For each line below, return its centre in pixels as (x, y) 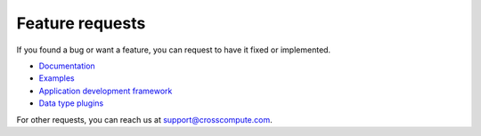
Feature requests (81, 23)
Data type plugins (71, 103)
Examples (57, 78)
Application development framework (106, 91)
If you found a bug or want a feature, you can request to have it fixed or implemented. (174, 50)
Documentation (67, 66)
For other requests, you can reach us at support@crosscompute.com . (145, 119)
